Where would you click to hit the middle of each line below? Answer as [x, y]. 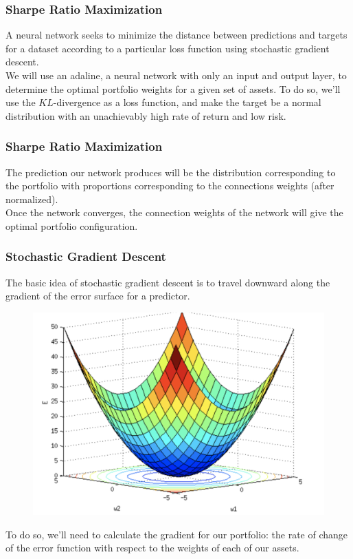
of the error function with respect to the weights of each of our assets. [152, 548]
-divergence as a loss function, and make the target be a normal [187, 102]
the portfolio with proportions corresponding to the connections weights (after [170, 186]
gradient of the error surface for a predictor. [98, 296]
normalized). [32, 199]
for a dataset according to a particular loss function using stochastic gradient [168, 48]
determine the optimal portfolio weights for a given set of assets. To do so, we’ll [173, 88]
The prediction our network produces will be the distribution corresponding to [171, 172]
